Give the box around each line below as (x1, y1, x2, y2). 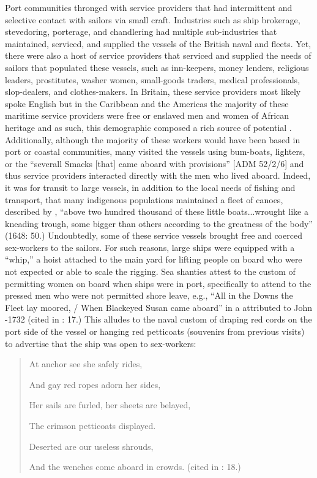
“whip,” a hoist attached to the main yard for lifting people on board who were (5, 253, 302, 266)
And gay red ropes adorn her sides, (29, 378, 161, 390)
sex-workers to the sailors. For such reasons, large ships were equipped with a (5, 241, 295, 253)
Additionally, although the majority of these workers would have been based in (5, 133, 300, 146)
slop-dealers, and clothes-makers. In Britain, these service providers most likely (5, 85, 301, 98)
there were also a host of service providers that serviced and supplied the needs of (5, 49, 311, 62)
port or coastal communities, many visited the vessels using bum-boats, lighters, (5, 145, 305, 158)
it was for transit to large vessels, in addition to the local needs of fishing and (5, 181, 296, 193)
